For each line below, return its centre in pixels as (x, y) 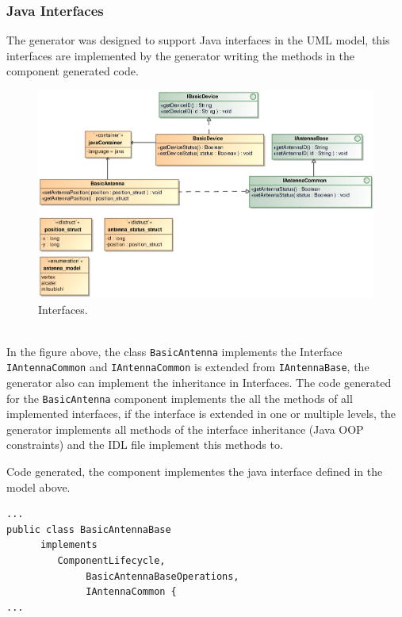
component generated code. (73, 71)
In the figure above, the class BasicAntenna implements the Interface (174, 351)
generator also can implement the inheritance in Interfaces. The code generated (199, 383)
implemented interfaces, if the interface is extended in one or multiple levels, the (201, 414)
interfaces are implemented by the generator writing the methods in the (180, 55)
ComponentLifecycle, (111, 561)
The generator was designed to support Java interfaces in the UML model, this (198, 40)
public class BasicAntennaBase (89, 529)
